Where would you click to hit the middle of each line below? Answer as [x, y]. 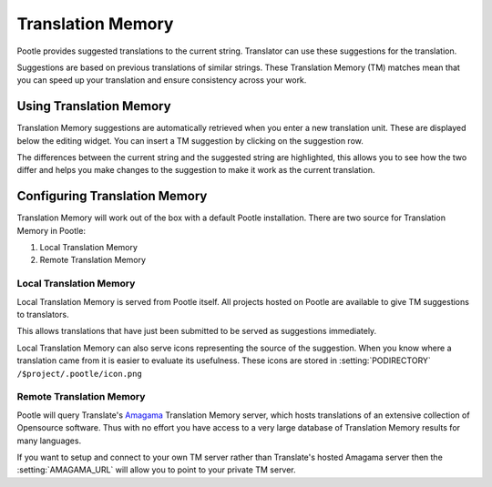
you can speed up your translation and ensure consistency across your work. [162, 80]
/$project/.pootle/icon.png [80, 374]
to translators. [43, 315]
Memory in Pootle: [51, 230]
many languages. [49, 441]
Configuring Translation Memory [112, 196]
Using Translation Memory [94, 106]
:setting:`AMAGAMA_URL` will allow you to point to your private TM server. [156, 470]
